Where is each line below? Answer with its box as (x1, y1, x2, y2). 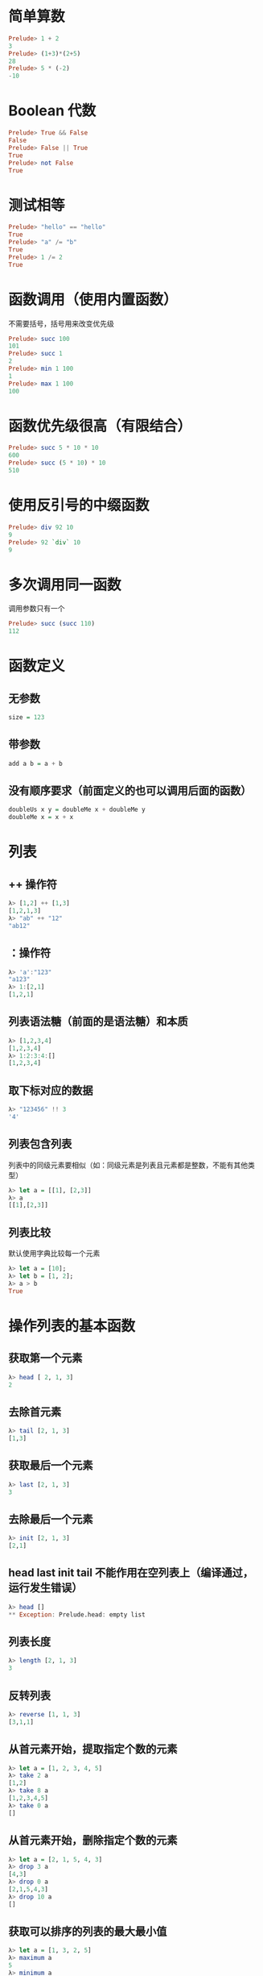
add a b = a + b (8, 759, 63, 768)
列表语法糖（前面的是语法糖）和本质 (8, 1015, 188, 1029)
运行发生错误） (8, 1581, 83, 1595)
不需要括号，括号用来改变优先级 (8, 318, 114, 328)
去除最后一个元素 (8, 1512, 93, 1526)
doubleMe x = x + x (8, 813, 74, 822)
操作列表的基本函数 (8, 1317, 136, 1335)
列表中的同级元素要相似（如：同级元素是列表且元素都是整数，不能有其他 (8, 1160, 248, 1170)
